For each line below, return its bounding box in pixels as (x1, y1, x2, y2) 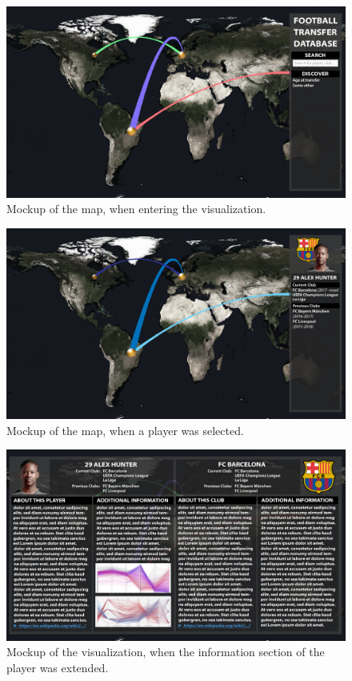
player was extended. (6, 659, 109, 676)
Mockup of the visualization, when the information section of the (6, 643, 325, 660)
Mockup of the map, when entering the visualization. (6, 200, 266, 217)
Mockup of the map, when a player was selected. (6, 421, 244, 438)
